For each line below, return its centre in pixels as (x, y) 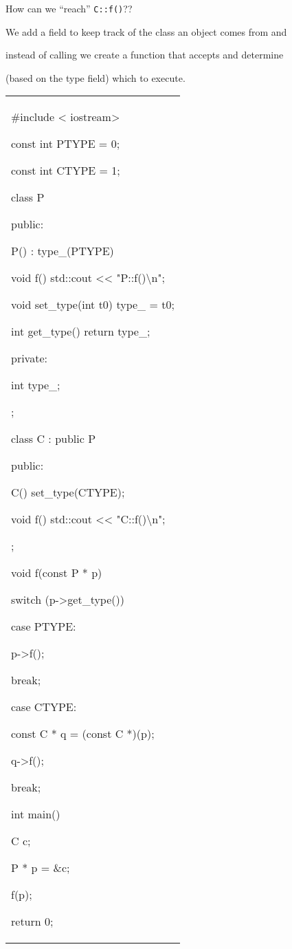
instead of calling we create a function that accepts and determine (145, 55)
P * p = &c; (41, 868)
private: (29, 358)
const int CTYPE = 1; (66, 171)
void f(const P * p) (57, 573)
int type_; (36, 385)
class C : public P (54, 439)
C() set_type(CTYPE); (68, 492)
